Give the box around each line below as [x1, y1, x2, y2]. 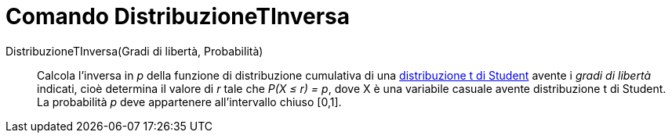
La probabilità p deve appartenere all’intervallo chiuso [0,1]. [37, 94, 342, 109]
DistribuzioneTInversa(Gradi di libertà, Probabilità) [5, 44, 263, 58]
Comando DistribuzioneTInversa [5, 3, 351, 30]
